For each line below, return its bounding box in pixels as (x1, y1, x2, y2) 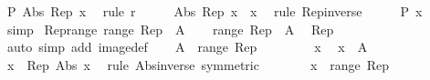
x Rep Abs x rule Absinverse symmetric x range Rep (6, 55, 390, 74)
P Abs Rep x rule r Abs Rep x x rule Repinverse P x (6, 2, 423, 20)
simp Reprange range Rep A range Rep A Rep (6, 19, 334, 38)
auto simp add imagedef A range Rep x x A (6, 37, 368, 56)
